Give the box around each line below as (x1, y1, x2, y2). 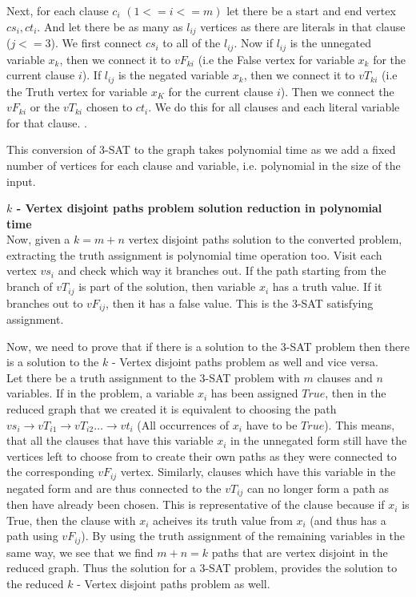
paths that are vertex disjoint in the (211, 543, 388, 560)
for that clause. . (6, 114, 87, 131)
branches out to (6, 294, 83, 311)
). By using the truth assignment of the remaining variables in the (81, 527, 406, 544)
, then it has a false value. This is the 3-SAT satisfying (106, 294, 374, 311)
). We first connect (50, 34, 142, 51)
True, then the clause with (6, 511, 136, 528)
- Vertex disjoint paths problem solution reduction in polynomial (16, 200, 382, 216)
